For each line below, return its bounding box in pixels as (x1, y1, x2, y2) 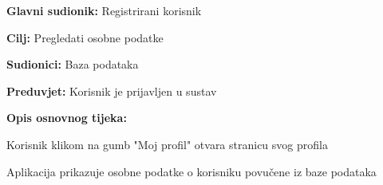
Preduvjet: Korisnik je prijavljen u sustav (6, 82, 217, 99)
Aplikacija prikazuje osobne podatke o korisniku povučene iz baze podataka (6, 163, 377, 179)
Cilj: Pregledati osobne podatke (6, 29, 164, 45)
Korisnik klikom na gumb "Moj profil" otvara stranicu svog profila (6, 136, 328, 152)
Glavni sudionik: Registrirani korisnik (6, 2, 202, 18)
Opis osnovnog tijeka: (6, 109, 127, 126)
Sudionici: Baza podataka (6, 56, 139, 73)
